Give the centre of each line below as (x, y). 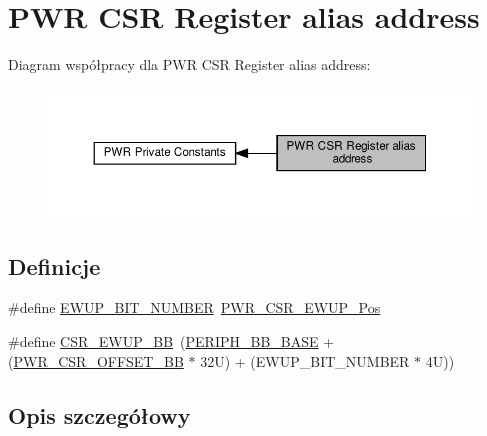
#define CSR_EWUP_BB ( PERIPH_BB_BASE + (171, 341)
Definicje (54, 265)
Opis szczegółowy (99, 414)
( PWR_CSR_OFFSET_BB (96, 360)
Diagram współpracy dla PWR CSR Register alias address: (189, 64)
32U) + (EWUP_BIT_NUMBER (305, 360)
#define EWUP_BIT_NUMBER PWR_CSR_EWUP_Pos (194, 307)
